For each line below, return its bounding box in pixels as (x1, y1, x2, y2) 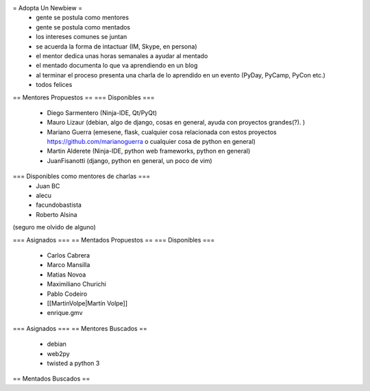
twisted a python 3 (47, 359, 100, 367)
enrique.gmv (47, 309, 83, 317)
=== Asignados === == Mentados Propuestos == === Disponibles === (12, 236, 215, 244)
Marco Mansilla (47, 261, 90, 269)
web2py (47, 349, 70, 357)
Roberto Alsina (36, 210, 78, 218)
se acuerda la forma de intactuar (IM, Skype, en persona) (36, 42, 197, 51)
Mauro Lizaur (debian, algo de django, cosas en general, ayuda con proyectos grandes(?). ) (47, 118, 306, 127)
